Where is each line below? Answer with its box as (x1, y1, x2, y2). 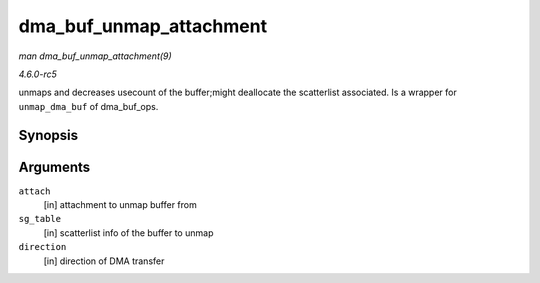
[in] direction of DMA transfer (43, 255, 165, 267)
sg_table (18, 213, 62, 225)
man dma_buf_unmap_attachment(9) (18, 50, 172, 62)
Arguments (18, 158, 91, 175)
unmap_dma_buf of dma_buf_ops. (18, 100, 159, 112)
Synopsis (18, 126, 79, 144)
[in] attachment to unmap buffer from (43, 199, 197, 211)
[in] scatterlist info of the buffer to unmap (43, 226, 214, 239)
